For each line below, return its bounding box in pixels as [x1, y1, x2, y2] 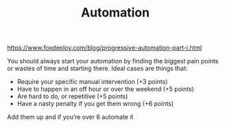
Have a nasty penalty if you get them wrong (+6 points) [16, 100, 174, 108]
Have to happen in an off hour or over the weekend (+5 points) [16, 85, 194, 94]
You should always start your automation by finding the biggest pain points [7, 57, 219, 65]
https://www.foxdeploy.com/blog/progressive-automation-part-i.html [7, 43, 202, 52]
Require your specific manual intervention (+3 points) [16, 78, 168, 86]
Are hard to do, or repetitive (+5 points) [16, 92, 128, 100]
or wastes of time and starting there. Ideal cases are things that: [7, 64, 188, 73]
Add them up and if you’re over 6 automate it [7, 113, 134, 121]
